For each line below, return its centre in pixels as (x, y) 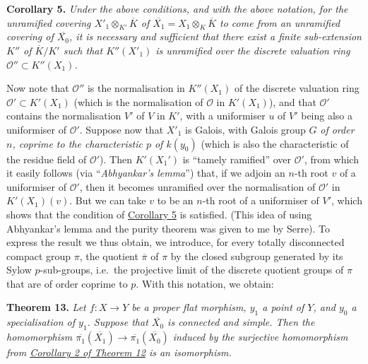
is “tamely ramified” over (237, 159)
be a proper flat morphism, (189, 307)
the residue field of (47, 159)
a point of (283, 307)
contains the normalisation (64, 116)
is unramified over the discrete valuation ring (253, 50)
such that (83, 50)
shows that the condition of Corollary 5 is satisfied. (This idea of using (159, 214)
